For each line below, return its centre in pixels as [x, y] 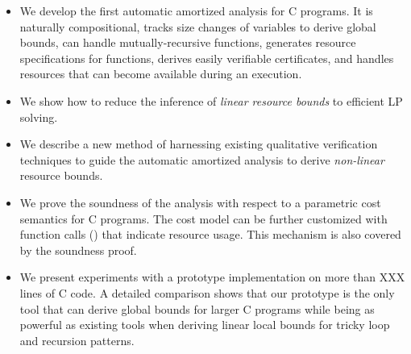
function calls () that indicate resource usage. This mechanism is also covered [210, 234]
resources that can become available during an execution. [161, 74]
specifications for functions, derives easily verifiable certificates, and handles [207, 58]
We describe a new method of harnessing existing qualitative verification [199, 144]
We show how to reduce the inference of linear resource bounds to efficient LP [211, 100]
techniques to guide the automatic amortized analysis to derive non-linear [202, 159]
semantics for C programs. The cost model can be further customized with [203, 218]
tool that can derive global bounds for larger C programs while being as [197, 308]
